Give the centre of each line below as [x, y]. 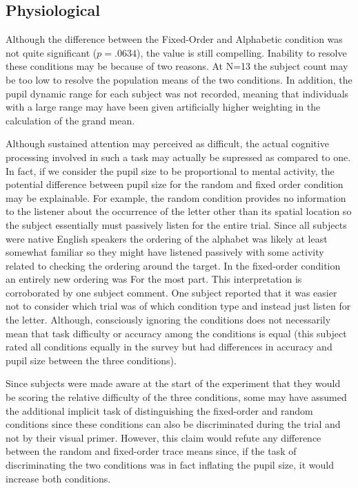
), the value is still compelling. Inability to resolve [241, 52]
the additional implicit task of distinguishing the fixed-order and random [159, 410]
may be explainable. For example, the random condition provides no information [176, 197]
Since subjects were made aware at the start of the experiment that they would [173, 383]
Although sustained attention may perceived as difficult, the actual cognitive [167, 143]
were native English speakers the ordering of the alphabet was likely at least [167, 238]
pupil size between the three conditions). [91, 360]
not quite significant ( [51, 52]
